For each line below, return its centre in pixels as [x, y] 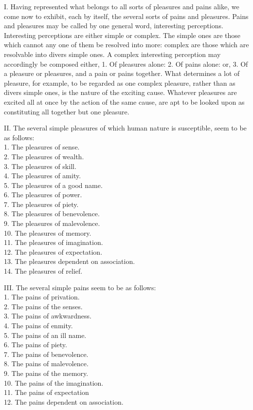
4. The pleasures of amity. [43, 176]
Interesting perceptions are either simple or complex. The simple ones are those [122, 35]
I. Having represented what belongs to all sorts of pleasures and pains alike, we [122, 6]
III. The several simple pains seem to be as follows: [80, 287]
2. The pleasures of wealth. [44, 156]
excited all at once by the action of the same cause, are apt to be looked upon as [124, 102]
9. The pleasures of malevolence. [52, 223]
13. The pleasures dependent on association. [70, 261]
